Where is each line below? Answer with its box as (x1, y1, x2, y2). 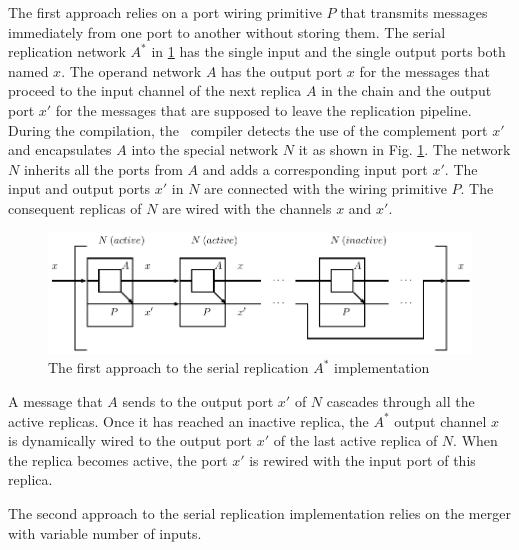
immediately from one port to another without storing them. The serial (8, 21, 446, 42)
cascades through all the (326, 391, 475, 412)
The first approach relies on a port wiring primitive (8, 2, 322, 22)
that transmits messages (340, 2, 488, 22)
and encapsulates (8, 139, 112, 160)
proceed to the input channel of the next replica (8, 80, 302, 101)
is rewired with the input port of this (249, 449, 476, 470)
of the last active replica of (273, 430, 438, 451)
